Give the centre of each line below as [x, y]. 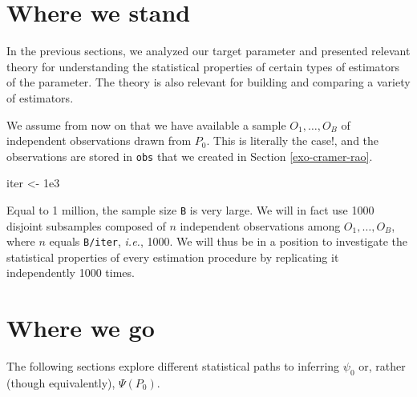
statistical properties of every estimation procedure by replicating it [173, 257]
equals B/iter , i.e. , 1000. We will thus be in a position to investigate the [228, 241]
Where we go [81, 328]
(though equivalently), [61, 382]
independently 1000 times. [71, 273]
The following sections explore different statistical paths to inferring [173, 366]
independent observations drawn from [99, 140]
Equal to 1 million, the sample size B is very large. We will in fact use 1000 [190, 209]
